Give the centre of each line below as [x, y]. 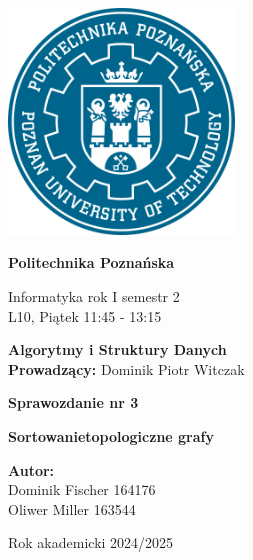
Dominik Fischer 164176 [82, 489]
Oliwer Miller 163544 [72, 508]
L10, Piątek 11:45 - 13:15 [85, 315]
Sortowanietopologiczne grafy [111, 435]
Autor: [31, 469]
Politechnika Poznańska [91, 262]
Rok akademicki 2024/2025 [91, 542]
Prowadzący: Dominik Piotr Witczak [126, 368]
